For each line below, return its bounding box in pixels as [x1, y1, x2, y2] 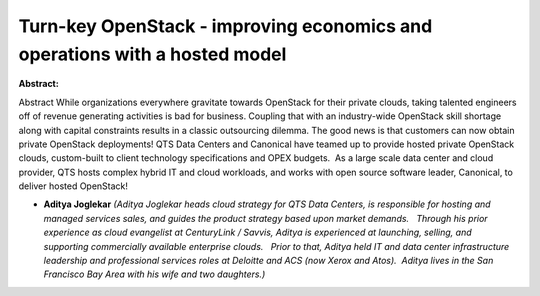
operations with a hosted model [18, 43, 287, 65]
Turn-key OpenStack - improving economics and [18, 15, 433, 37]
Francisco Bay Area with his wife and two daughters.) [43, 268, 266, 280]
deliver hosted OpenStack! [18, 180, 129, 192]
